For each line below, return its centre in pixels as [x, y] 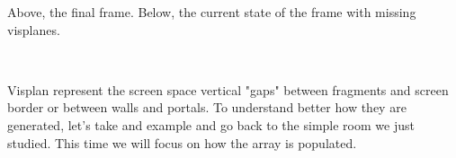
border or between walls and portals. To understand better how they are [207, 107]
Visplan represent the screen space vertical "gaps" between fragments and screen [228, 89]
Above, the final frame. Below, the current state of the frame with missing [212, 12]
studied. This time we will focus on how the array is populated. [182, 142]
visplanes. [34, 29]
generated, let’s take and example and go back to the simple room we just [211, 124]
